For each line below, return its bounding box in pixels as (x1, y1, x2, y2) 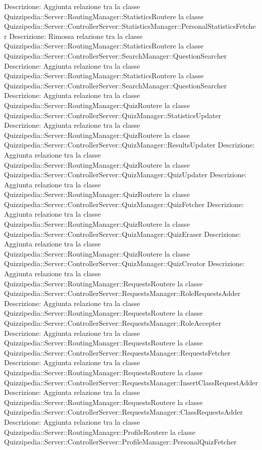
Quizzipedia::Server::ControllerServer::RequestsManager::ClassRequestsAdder (4, 407, 243, 417)
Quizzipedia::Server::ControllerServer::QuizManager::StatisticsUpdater (4, 110, 222, 120)
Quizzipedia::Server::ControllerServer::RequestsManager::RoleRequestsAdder (4, 288, 241, 298)
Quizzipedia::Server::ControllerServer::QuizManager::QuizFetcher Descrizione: (4, 198, 244, 209)
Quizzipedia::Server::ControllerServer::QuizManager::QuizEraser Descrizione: (4, 228, 241, 239)
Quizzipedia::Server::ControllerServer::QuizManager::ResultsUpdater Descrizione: (4, 139, 255, 150)
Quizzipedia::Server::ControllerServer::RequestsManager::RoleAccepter (4, 318, 222, 328)
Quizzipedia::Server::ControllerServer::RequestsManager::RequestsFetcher (4, 347, 231, 358)
